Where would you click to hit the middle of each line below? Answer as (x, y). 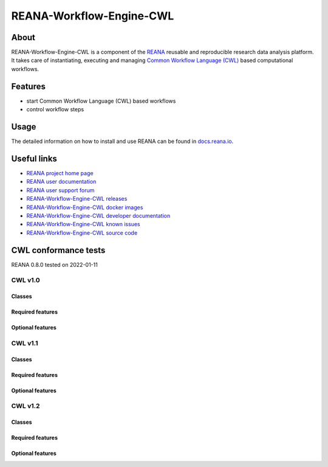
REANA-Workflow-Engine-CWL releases (77, 199)
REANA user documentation (61, 182)
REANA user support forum (60, 190)
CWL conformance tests (58, 250)
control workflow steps (55, 109)
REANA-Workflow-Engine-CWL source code (82, 233)
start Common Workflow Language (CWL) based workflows (101, 101)
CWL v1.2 (26, 406)
